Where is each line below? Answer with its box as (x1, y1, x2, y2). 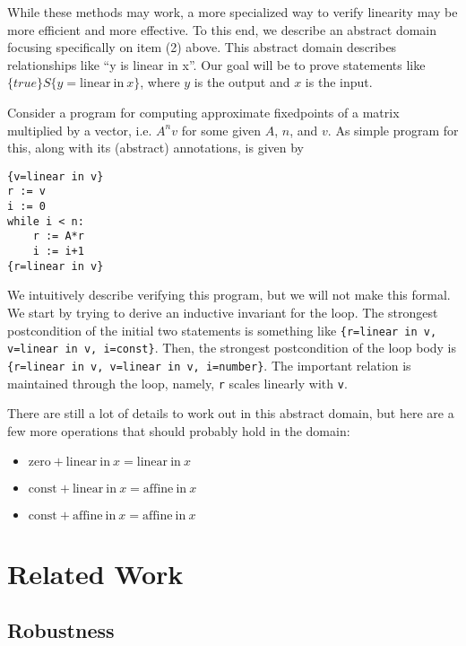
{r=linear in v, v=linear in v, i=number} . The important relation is (7, 355, 411, 374)
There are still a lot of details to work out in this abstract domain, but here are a (7, 404, 454, 423)
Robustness (7, 616, 115, 644)
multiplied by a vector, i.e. (7, 120, 152, 139)
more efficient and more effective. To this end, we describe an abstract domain (7, 20, 437, 39)
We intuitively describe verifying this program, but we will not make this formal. (7, 285, 451, 304)
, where (140, 73, 180, 92)
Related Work (7, 554, 184, 591)
